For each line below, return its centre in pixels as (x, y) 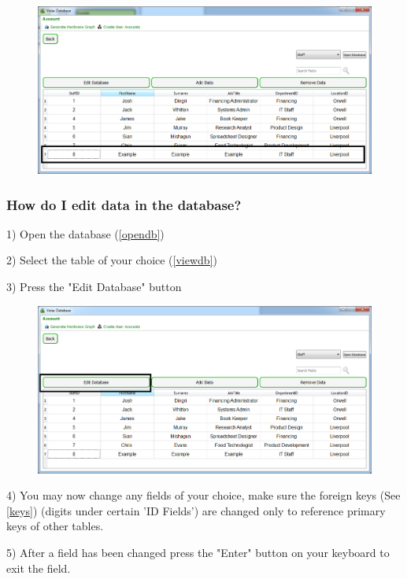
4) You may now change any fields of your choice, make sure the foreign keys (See (203, 495)
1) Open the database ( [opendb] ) (85, 233)
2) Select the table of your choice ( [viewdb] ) (112, 260)
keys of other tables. (55, 526)
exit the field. (39, 568)
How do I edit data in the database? (124, 204)
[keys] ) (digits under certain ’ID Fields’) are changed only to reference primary (196, 510)
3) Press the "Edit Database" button (94, 287)
